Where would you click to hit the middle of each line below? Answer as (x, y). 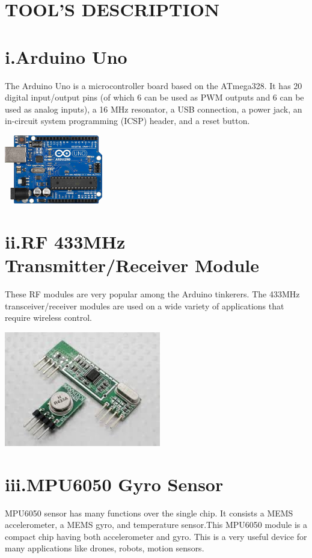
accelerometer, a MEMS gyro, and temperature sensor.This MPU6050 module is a (156, 525)
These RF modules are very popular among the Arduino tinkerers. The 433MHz (152, 294)
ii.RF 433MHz (65, 242)
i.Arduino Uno (66, 56)
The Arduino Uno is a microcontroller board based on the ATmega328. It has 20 (154, 85)
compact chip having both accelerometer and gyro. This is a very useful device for (156, 536)
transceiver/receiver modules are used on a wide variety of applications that (145, 305)
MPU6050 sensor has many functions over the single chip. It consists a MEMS (149, 513)
